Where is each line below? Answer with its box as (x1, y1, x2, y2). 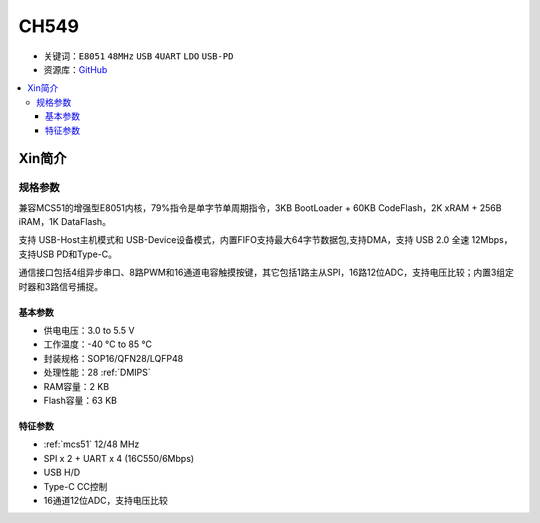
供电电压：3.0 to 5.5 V (43, 325, 135, 336)
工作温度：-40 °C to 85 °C (43, 338, 152, 350)
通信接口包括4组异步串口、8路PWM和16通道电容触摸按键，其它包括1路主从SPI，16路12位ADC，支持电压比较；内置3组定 (18, 266, 515, 279)
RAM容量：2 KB (43, 380, 110, 392)
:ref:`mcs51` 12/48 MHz (43, 438, 140, 450)
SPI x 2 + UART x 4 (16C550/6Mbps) (43, 452, 195, 464)
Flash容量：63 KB (43, 394, 118, 406)
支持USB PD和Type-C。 (18, 248, 117, 260)
